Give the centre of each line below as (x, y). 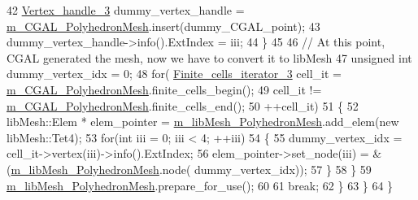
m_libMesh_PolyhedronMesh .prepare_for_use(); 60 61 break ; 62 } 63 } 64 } (200, 185)
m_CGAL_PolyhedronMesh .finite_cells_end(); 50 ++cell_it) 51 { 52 (183, 105)
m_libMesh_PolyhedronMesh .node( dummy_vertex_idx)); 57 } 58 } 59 (191, 169)
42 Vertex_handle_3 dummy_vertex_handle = (126, 10)
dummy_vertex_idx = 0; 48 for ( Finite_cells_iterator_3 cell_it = (174, 74)
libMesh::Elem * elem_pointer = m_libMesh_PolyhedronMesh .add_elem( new (203, 122)
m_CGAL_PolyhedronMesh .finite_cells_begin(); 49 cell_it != (164, 89)
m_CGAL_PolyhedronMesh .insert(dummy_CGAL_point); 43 (163, 26)
